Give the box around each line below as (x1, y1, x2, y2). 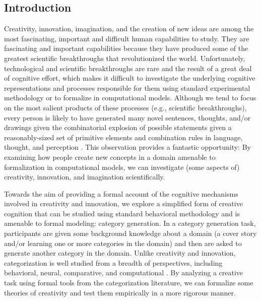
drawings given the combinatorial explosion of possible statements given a (4, 122, 232, 133)
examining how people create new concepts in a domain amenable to (4, 151, 216, 162)
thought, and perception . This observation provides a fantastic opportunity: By (4, 142, 251, 152)
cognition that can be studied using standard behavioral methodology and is (4, 208, 240, 218)
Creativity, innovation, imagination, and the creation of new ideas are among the (4, 23, 254, 34)
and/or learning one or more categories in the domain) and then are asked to (4, 237, 242, 248)
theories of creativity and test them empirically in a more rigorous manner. (4, 287, 236, 297)
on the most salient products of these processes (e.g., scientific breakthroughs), (4, 102, 247, 112)
